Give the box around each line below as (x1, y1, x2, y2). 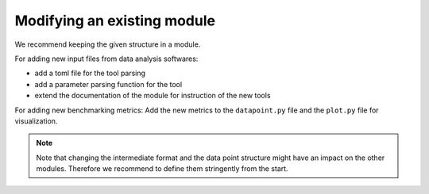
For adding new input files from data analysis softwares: (14, 54, 199, 63)
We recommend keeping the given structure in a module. (14, 40, 201, 49)
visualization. (14, 116, 58, 126)
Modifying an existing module (14, 12, 216, 29)
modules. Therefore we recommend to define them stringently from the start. (36, 164, 289, 173)
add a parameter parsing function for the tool (34, 79, 183, 89)
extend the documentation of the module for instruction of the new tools (34, 91, 271, 101)
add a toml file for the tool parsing (34, 68, 146, 78)
